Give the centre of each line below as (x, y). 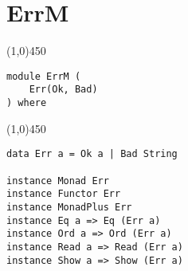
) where (27, 103)
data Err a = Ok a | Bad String (92, 154)
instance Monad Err (58, 181)
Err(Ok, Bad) (63, 90)
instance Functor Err (64, 194)
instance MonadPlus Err (69, 207)
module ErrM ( (44, 76)
